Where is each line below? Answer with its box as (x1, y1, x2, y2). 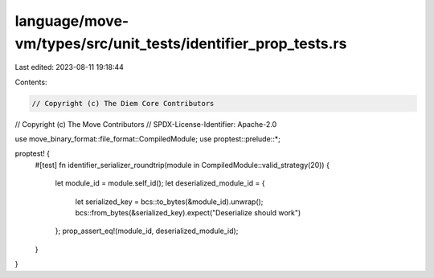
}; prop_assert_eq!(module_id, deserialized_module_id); (55, 226, 239, 236)
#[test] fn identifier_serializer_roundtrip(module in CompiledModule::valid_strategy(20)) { (35, 160, 330, 170)
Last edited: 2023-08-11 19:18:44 (14, 63, 125, 72)
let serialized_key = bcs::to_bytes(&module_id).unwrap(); (75, 197, 264, 206)
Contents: (14, 77, 47, 87)
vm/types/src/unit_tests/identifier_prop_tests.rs (14, 35, 347, 52)
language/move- (14, 12, 129, 30)
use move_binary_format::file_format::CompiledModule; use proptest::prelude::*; (14, 134, 280, 144)
